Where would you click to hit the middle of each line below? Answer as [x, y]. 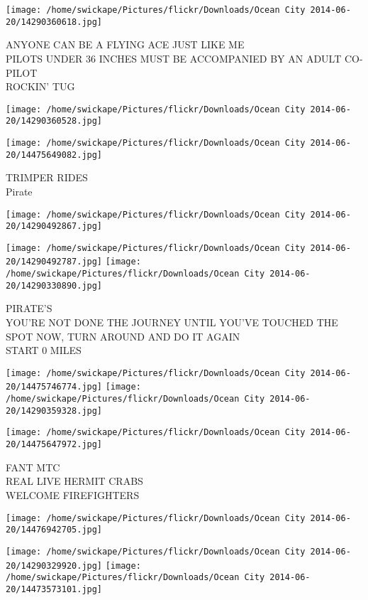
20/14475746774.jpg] [54, 387]
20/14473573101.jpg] [54, 589]
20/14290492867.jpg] [54, 226]
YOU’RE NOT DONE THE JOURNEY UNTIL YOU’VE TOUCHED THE [172, 322]
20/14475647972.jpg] [54, 445]
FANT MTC [33, 467]
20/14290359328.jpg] [54, 411]
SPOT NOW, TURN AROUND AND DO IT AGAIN [123, 336]
